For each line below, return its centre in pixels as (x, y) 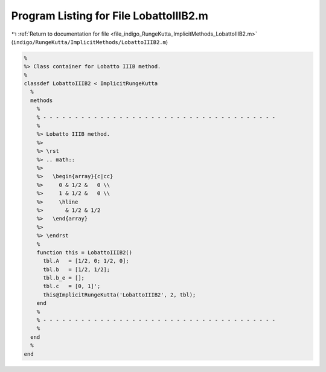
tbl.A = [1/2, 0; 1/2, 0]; (86, 261)
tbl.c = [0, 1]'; (72, 286)
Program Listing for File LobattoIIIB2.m (110, 16)
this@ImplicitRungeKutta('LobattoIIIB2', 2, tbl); (120, 295)
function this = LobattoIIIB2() (85, 252)
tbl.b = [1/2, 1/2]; (77, 269)
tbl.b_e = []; (64, 278)
